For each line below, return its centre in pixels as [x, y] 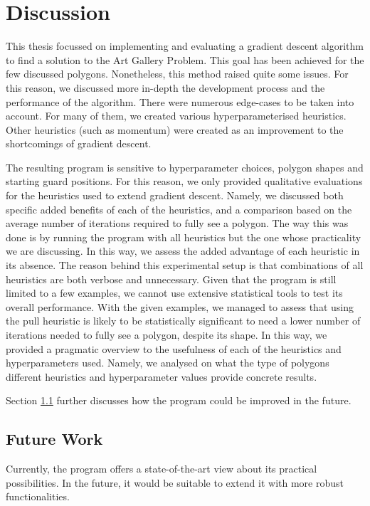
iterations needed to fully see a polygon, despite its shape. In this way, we [166, 334]
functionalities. [38, 496]
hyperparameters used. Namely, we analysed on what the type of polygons [168, 363]
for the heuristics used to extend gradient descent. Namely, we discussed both [175, 195]
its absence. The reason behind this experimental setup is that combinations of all [185, 265]
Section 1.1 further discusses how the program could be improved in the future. [179, 400]
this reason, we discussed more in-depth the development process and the [165, 87]
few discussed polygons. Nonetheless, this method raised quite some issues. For [177, 74]
